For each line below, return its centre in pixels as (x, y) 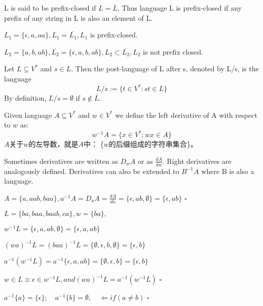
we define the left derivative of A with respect (186, 115)
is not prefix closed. (173, 51)
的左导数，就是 (53, 144)
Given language (28, 115)
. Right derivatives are (197, 161)
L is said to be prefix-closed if (50, 8)
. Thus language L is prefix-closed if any (179, 8)
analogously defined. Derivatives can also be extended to (92, 171)
